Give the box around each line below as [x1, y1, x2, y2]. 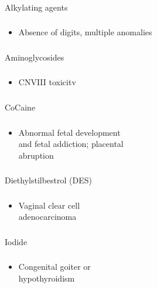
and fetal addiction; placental [18, 138, 124, 150]
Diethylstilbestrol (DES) [5, 174, 92, 186]
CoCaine [5, 101, 36, 113]
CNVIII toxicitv [18, 76, 76, 88]
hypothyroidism [18, 272, 75, 284]
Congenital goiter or [18, 260, 91, 273]
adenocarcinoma [18, 210, 77, 223]
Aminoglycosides [5, 51, 64, 63]
